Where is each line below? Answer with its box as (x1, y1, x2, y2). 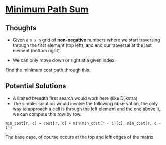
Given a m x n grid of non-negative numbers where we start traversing (12, 37, 160, 43)
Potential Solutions (5, 82, 67, 90)
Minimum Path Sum (5, 4, 89, 15)
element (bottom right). (12, 48, 61, 53)
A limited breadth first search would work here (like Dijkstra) (12, 95, 138, 101)
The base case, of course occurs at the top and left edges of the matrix (5, 134, 154, 140)
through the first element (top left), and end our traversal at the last (12, 42, 152, 48)
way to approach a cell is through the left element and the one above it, (12, 106, 161, 112)
